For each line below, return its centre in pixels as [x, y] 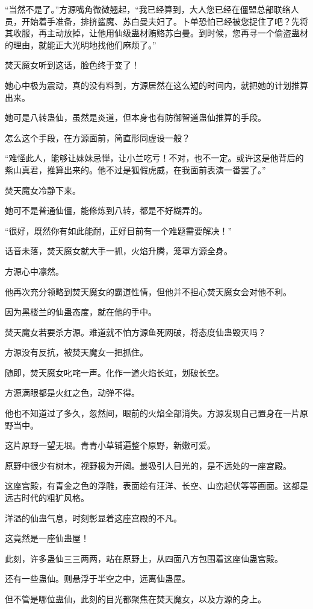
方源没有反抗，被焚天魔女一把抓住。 [76, 352]
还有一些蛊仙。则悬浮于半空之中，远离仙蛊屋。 [98, 579]
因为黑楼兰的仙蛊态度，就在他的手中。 [81, 312]
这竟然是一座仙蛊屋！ [47, 538]
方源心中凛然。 [34, 271]
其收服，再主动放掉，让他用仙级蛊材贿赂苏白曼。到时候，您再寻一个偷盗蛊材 [156, 33]
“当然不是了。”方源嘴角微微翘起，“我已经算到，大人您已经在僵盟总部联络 [148, 9]
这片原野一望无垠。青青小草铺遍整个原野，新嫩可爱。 [110, 445]
